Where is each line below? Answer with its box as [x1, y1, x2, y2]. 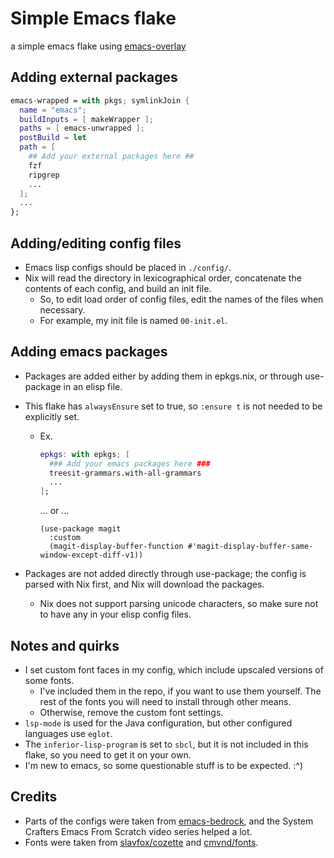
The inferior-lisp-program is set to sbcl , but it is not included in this [24, 738, 309, 750]
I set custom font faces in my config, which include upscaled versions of [24, 663, 324, 676]
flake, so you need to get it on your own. [24, 748, 192, 761]
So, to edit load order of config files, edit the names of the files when [39, 293, 324, 305]
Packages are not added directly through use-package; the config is [24, 568, 307, 580]
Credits [10, 788, 58, 806]
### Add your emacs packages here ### [48, 458, 211, 469]
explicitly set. [24, 410, 80, 422]
